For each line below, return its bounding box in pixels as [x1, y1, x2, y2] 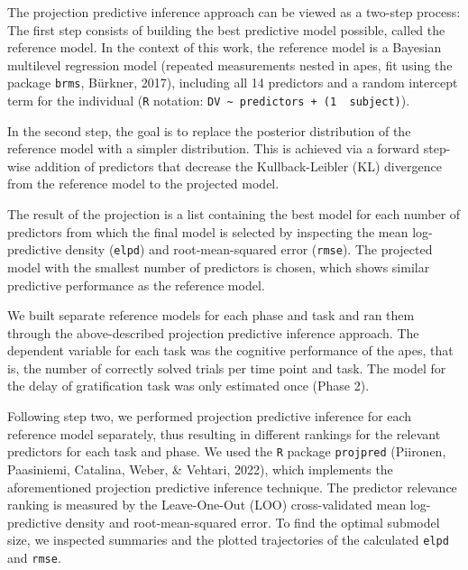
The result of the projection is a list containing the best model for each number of [7, 205, 461, 224]
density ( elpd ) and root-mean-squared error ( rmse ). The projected [65, 240, 433, 259]
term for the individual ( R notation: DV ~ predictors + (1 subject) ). [7, 91, 410, 110]
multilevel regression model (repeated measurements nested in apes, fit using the [7, 55, 453, 74]
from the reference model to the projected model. [7, 174, 280, 193]
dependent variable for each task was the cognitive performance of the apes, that [7, 341, 454, 360]
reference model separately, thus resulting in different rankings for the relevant [7, 424, 441, 443]
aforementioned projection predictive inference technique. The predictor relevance [7, 477, 457, 496]
